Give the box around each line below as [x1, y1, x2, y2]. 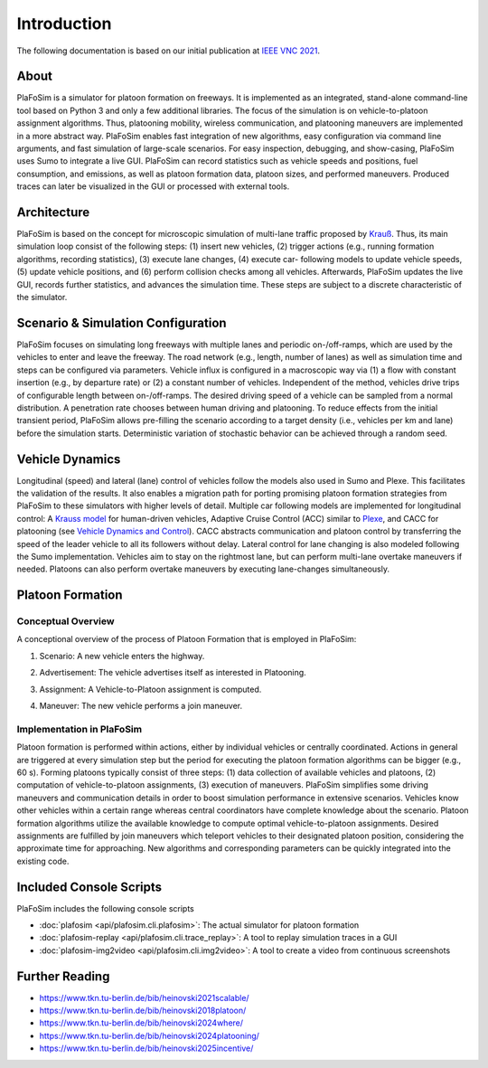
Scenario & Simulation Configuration [16, 315, 227, 330]
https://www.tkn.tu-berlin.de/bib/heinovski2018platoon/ [39, 1005, 247, 1016]
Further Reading [16, 969, 110, 984]
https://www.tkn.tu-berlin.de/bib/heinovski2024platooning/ [39, 1030, 259, 1041]
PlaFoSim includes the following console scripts [16, 903, 194, 913]
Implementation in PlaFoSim [16, 723, 143, 735]
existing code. [16, 855, 70, 866]
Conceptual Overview [16, 615, 115, 628]
